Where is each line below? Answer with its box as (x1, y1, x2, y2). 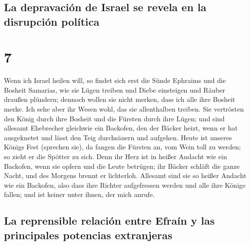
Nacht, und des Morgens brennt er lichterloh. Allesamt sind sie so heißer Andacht (4, 170, 247, 180)
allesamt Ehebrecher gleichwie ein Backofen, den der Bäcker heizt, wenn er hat (4, 123, 238, 133)
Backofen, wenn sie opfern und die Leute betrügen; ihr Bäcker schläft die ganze (4, 161, 240, 171)
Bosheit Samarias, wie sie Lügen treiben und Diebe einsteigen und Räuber (4, 84, 226, 95)
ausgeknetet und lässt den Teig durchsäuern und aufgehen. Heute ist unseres (4, 132, 232, 142)
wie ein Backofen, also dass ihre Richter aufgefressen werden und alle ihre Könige (4, 180, 246, 190)
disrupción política (4, 14, 100, 29)
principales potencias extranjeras (4, 227, 173, 242)
